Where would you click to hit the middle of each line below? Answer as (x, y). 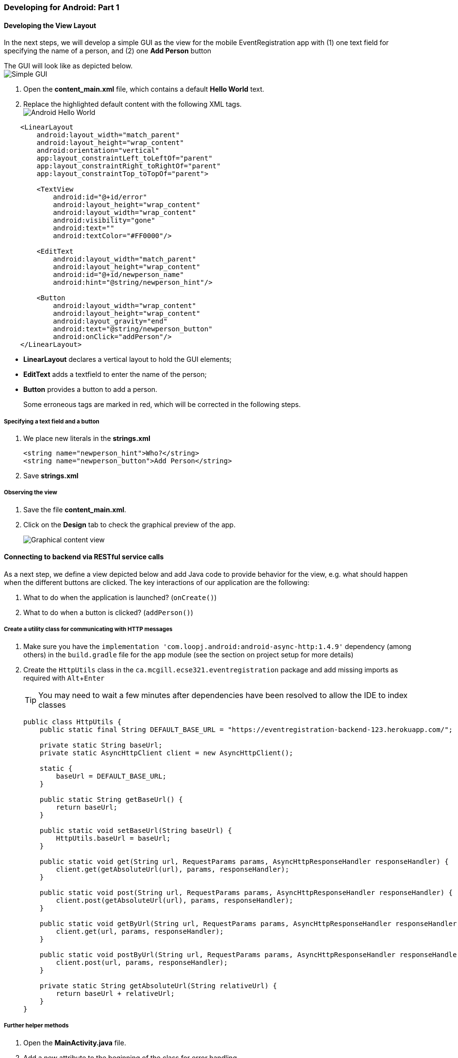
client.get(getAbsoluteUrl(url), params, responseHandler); (172, 869)
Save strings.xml (51, 476)
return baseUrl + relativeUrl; (115, 993)
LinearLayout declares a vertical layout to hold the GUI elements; (128, 359)
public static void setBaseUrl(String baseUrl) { (136, 830)
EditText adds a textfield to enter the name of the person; (115, 374)
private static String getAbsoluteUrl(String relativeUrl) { (158, 985)
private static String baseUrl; (101, 745)
